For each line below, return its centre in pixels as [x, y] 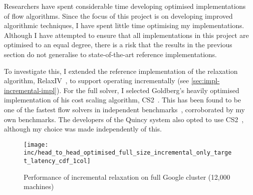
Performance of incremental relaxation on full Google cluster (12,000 [127, 177]
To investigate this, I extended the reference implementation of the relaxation [121, 71]
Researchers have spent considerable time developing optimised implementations [125, 6]
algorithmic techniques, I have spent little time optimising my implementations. [124, 25]
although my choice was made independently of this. [83, 129]
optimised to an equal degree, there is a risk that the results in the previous [118, 45]
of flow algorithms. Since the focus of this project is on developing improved [118, 16]
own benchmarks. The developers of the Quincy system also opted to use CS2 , [124, 119]
